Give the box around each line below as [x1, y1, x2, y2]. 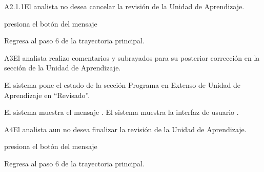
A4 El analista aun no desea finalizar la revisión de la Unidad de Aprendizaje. [4, 124, 247, 134]
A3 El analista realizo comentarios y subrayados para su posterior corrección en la [4, 52, 260, 63]
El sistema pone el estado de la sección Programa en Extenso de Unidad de [4, 79, 241, 90]
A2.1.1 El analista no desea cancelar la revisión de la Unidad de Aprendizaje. [4, 1, 245, 11]
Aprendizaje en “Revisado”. [4, 89, 90, 100]
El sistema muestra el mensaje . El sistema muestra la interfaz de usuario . [4, 107, 239, 117]
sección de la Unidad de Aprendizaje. [4, 62, 121, 73]
